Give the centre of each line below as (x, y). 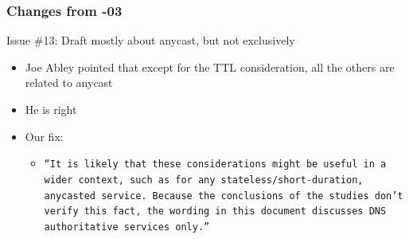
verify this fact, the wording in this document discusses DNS (215, 212)
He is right (51, 109)
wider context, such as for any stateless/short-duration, (204, 180)
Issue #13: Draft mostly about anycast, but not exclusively (151, 40)
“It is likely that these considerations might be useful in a (215, 165)
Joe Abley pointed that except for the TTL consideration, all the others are (210, 67)
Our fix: (44, 136)
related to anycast (69, 82)
